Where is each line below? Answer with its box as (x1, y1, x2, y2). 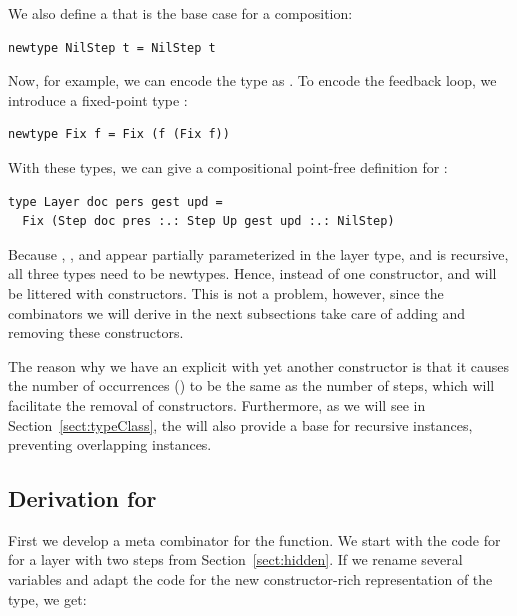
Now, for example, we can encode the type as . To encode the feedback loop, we (8, 70, 497, 91)
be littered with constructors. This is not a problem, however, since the (8, 282, 444, 303)
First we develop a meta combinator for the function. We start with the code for (8, 529, 501, 550)
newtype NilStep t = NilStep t (8, 40, 216, 55)
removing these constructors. (8, 322, 184, 343)
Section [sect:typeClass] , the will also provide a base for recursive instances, (8, 414, 473, 435)
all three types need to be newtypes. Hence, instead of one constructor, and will (8, 263, 497, 284)
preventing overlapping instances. (8, 434, 212, 455)
